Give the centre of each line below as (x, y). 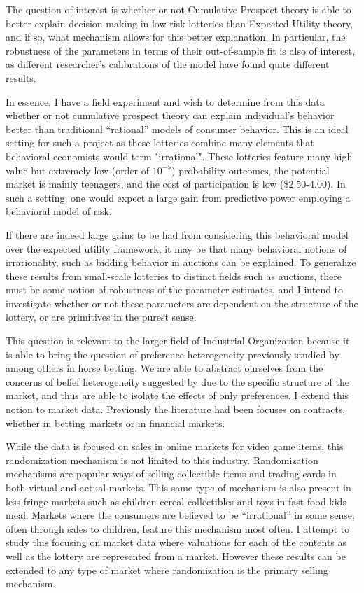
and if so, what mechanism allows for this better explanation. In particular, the (176, 37)
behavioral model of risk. (59, 211)
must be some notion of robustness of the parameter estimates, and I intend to (175, 289)
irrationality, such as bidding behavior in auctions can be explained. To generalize (181, 262)
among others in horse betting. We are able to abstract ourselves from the (164, 368)
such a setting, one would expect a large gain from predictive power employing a (178, 197)
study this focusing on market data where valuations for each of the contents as (176, 542)
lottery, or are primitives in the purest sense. (101, 317)
